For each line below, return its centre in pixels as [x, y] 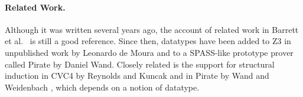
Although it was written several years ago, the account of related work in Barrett [152, 29]
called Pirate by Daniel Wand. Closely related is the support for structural [140, 64]
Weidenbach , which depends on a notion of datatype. [102, 87]
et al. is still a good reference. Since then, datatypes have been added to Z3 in [148, 41]
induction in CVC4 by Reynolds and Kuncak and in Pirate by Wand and [137, 76]
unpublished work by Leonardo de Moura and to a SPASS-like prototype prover [149, 52]
